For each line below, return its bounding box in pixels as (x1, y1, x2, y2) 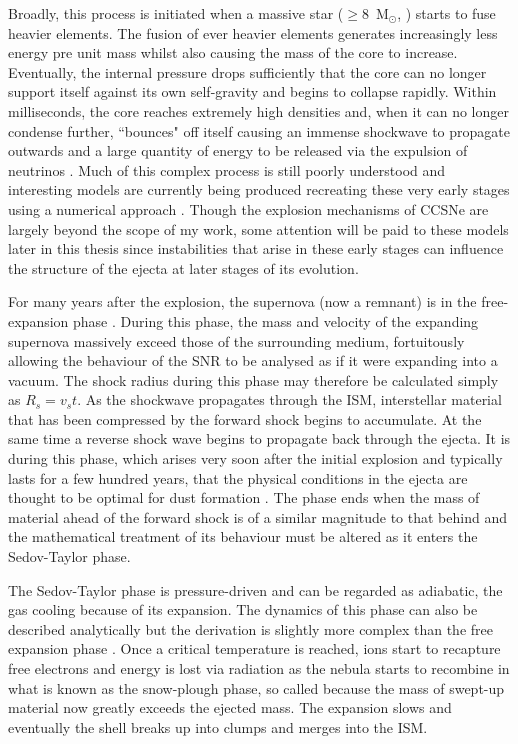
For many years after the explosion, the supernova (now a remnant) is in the (8, 291, 477, 312)
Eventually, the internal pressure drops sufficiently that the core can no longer (8, 61, 487, 82)
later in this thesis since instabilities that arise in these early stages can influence (8, 238, 504, 259)
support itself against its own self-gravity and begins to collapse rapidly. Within (8, 81, 497, 102)
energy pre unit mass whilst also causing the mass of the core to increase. (8, 42, 458, 63)
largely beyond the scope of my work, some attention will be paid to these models (8, 218, 509, 239)
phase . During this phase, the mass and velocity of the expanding (73, 310, 479, 331)
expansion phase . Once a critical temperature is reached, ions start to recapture (8, 638, 501, 659)
